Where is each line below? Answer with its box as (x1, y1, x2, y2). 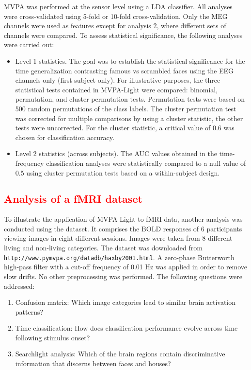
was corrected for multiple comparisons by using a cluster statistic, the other (15, 113, 243, 123)
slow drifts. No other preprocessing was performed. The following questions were (4, 271, 242, 281)
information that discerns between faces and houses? (15, 358, 171, 369)
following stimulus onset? (15, 332, 90, 342)
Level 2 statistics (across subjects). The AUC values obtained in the (15, 148, 217, 159)
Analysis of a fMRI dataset (4, 191, 142, 206)
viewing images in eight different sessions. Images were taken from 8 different (4, 233, 233, 243)
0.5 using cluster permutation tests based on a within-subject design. (15, 167, 220, 177)
